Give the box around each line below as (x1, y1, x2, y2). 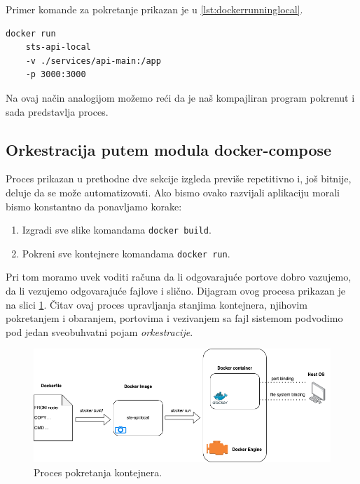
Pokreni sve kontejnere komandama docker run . (22, 246, 230, 260)
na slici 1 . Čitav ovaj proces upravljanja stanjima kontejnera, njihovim (6, 297, 307, 311)
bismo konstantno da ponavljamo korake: (6, 199, 182, 213)
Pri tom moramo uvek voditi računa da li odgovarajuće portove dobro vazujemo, (6, 269, 352, 284)
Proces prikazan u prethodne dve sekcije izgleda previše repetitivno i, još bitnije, (6, 171, 352, 186)
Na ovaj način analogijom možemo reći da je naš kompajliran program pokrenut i (6, 90, 355, 105)
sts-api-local (25, 42, 91, 53)
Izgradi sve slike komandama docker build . (22, 222, 212, 237)
